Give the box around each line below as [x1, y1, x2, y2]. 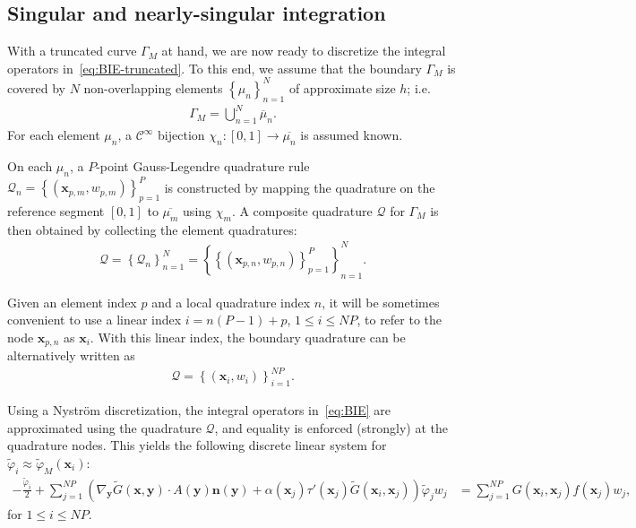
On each [7, 156, 53, 175]
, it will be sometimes [322, 292, 440, 311]
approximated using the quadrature [7, 418, 202, 437]
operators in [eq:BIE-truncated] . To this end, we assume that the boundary [7, 58, 422, 77]
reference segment [7, 201, 105, 220]
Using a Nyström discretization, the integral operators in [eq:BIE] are [7, 401, 391, 420]
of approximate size [288, 78, 396, 97]
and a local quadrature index [151, 292, 311, 311]
